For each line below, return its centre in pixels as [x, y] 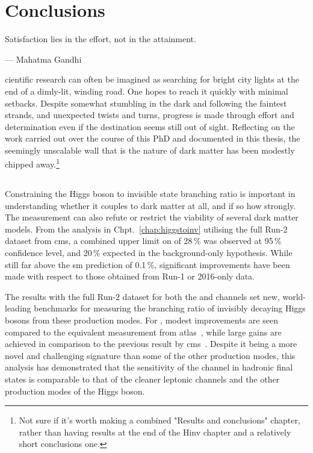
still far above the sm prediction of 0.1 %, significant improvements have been [147, 264]
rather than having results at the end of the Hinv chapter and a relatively [155, 432]
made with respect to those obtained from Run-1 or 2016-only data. [130, 276]
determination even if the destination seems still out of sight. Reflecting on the [150, 126]
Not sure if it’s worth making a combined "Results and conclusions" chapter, [160, 420]
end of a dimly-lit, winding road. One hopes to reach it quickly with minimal [147, 91]
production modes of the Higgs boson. [75, 391]
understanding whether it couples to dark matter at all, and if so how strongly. [150, 205]
